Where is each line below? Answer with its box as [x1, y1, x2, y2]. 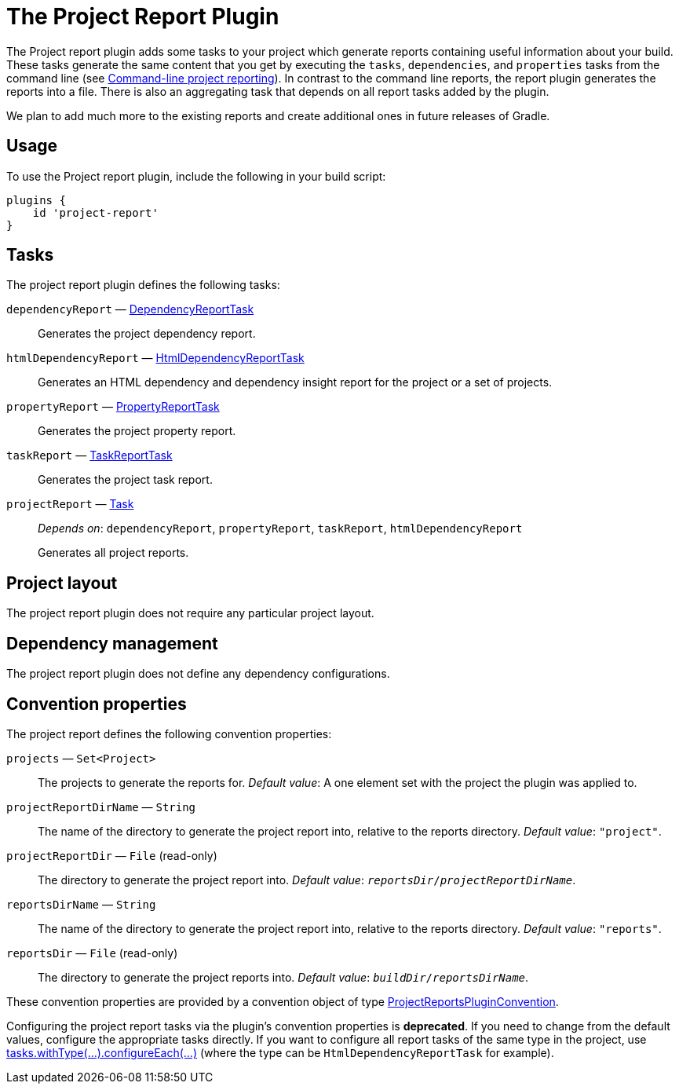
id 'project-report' [32, 206, 159, 219]
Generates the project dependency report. [38, 327, 256, 341]
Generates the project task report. [38, 473, 213, 487]
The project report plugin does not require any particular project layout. [6, 606, 374, 620]
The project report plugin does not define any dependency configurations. [6, 667, 390, 681]
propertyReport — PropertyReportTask [6, 400, 220, 414]
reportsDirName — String [6, 897, 156, 911]
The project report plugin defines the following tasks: [6, 278, 280, 292]
